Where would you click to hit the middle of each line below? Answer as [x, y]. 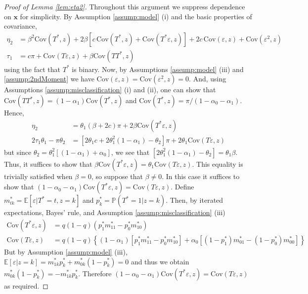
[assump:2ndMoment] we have [49, 79]
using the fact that [32, 69]
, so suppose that [117, 176]
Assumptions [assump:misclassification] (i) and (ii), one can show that [110, 90]
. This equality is [218, 164]
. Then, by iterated [195, 200]
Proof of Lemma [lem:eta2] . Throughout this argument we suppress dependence [125, 6]
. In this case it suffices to [201, 176]
